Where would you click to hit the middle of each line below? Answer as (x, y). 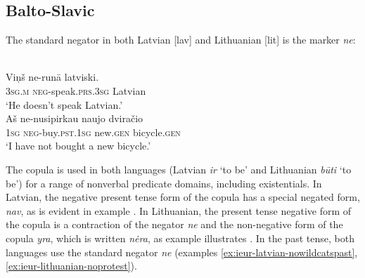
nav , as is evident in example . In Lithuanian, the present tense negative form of (179, 210)
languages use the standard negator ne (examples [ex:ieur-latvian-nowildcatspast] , (182, 252)
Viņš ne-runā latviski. (52, 77)
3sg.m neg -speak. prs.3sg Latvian (76, 90)
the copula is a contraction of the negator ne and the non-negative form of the (174, 224)
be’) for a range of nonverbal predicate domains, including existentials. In (164, 183)
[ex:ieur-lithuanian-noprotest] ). (71, 266)
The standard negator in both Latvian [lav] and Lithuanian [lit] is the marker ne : (181, 40)
